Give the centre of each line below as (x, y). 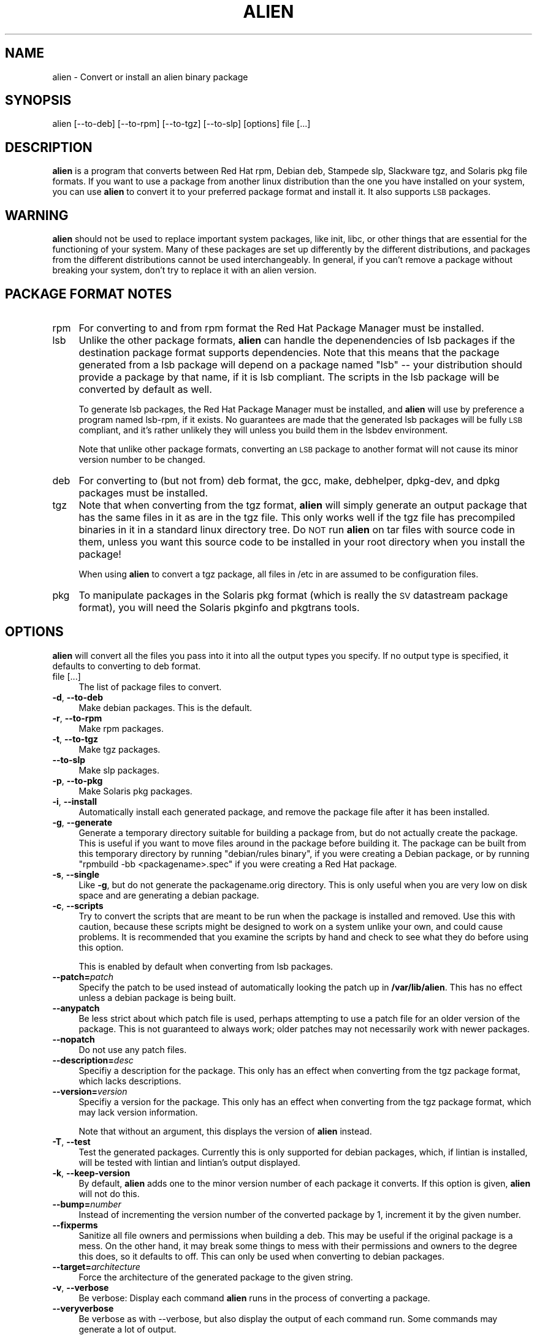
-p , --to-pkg (78, 780)
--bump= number (87, 1204)
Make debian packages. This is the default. (166, 707)
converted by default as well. (145, 389)
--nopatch (74, 1039)
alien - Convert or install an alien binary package (150, 77)
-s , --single (76, 874)
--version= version (90, 1091)
